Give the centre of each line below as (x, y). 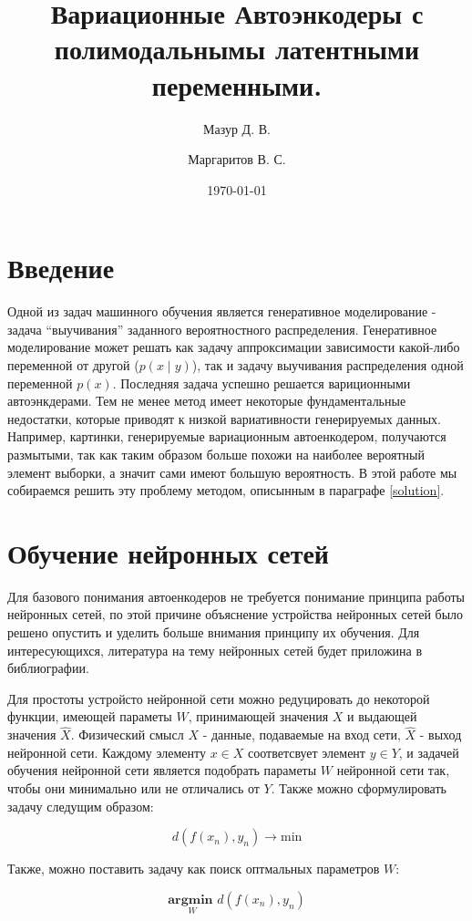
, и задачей (429, 752)
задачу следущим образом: (81, 806)
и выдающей (382, 716)
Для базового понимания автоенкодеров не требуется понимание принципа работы (236, 596)
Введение (61, 268)
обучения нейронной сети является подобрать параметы (162, 770)
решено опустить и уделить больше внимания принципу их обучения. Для (214, 632)
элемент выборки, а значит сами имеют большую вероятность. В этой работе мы (232, 472)
